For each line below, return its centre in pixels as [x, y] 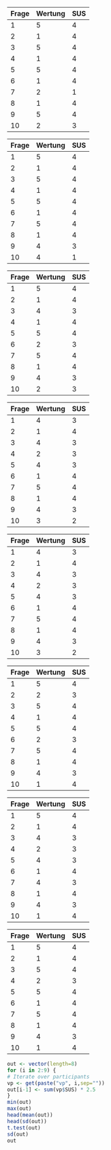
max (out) [19, 1109]
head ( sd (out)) [27, 1121]
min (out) [19, 1102]
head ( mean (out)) [30, 1115]
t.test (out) [24, 1128]
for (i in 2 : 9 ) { [32, 1070]
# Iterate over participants [48, 1077]
